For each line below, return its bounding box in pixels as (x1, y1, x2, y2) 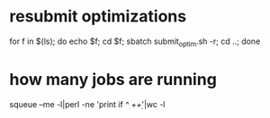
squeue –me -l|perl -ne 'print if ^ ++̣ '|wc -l (9, 98, 166, 109)
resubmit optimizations (9, 6, 187, 27)
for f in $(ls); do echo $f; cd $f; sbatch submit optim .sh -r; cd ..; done (9, 36, 261, 48)
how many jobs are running (9, 69, 218, 89)
